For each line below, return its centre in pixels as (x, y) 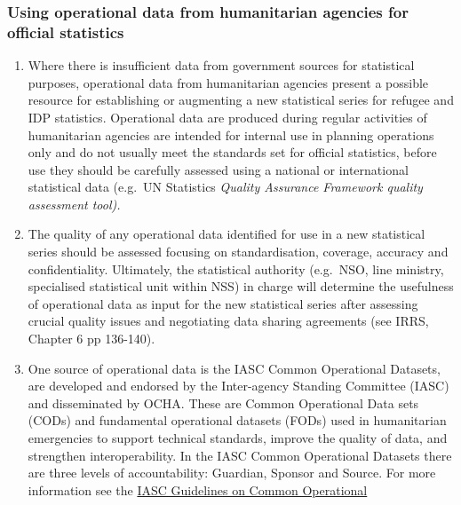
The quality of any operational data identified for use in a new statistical (227, 234)
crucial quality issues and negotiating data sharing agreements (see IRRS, (228, 321)
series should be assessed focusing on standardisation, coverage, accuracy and (238, 252)
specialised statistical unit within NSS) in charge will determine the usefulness (241, 286)
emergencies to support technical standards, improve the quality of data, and (238, 438)
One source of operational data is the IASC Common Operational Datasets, (234, 368)
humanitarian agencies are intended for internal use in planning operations (231, 134)
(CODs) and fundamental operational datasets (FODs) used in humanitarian (237, 420)
